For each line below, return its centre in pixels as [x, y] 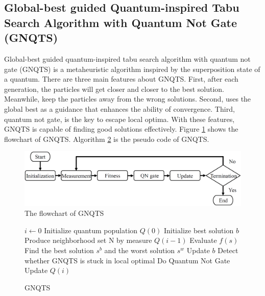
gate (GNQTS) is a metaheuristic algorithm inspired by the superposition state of [132, 69]
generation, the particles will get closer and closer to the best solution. [114, 89]
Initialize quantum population [91, 230]
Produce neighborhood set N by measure [88, 240]
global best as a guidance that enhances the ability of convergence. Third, [119, 108]
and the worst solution [140, 250]
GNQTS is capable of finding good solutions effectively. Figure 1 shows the [121, 129]
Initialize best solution [199, 230]
